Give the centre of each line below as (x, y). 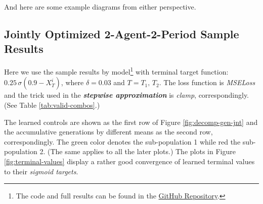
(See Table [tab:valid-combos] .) (52, 105)
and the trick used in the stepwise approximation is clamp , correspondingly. (127, 95)
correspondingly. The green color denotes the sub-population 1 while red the (122, 141)
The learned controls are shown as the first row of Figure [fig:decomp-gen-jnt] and (131, 122)
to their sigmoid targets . (41, 171)
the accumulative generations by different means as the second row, (108, 132)
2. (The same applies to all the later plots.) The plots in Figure (138, 151)
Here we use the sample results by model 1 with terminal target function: (116, 71)
